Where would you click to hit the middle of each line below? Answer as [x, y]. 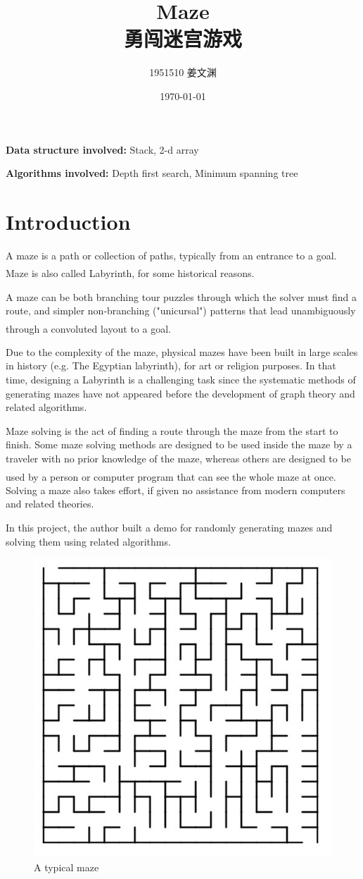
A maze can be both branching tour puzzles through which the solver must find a [181, 296]
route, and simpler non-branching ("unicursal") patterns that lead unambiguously [181, 311]
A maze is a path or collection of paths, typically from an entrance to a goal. [171, 255]
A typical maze [66, 867]
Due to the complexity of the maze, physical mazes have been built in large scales [182, 351]
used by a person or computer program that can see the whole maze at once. [171, 476]
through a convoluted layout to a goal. [88, 328]
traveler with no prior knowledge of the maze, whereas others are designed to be [178, 459]
